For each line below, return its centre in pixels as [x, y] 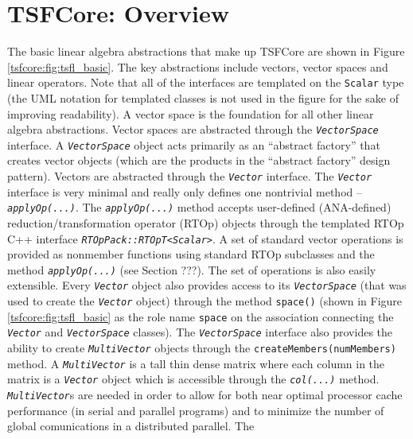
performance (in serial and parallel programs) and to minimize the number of [196, 410]
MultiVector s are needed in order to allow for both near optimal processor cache [205, 395]
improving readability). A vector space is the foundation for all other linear [191, 113]
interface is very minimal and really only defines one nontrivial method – [185, 191]
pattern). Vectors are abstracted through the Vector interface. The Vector [190, 176]
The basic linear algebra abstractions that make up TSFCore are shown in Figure [206, 51]
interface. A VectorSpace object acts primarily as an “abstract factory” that [194, 144]
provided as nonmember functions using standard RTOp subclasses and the [191, 254]
